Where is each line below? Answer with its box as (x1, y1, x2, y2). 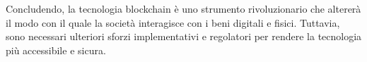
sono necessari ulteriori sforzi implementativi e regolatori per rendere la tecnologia (6, 29, 362, 44)
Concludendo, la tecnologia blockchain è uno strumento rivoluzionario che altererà (6, 1, 361, 15)
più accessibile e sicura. (6, 42, 106, 57)
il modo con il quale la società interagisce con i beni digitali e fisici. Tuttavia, (6, 15, 340, 30)
